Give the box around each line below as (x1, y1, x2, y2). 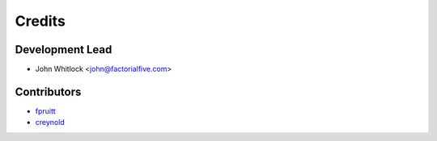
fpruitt (35, 106, 56, 116)
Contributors (15, 85, 82, 98)
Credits (15, 12, 66, 30)
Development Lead (15, 43, 112, 56)
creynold (35, 118, 65, 127)
